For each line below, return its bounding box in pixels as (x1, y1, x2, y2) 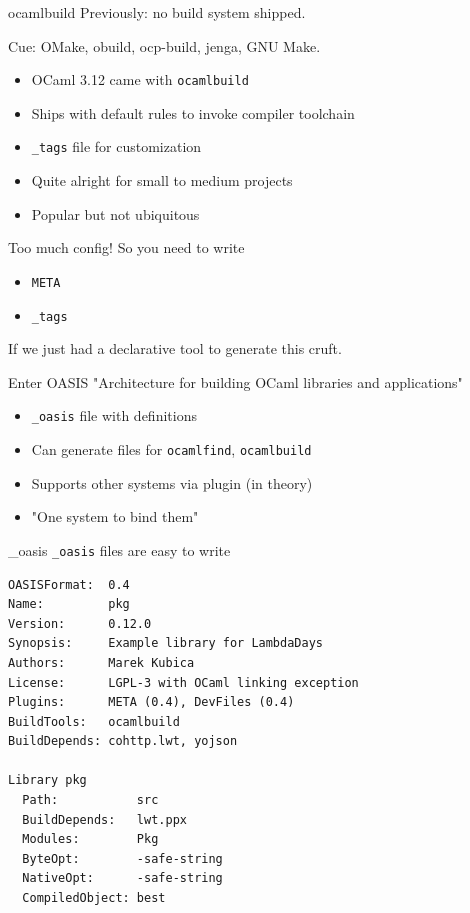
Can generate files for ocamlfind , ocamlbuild (31, 439, 312, 460)
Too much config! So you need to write (8, 237, 245, 258)
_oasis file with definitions (31, 405, 197, 426)
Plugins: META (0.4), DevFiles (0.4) (8, 695, 295, 710)
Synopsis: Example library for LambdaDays (8, 636, 323, 651)
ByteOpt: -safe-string (22, 851, 223, 866)
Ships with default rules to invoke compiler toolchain (31, 102, 355, 123)
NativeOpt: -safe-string (22, 871, 223, 886)
